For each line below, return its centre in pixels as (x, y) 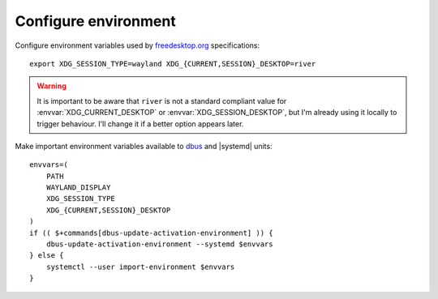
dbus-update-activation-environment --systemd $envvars (159, 244)
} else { (47, 256)
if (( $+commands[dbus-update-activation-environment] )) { (151, 233)
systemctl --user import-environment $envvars (140, 267)
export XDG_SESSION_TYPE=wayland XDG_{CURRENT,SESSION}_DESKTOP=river (173, 64)
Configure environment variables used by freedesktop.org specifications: (137, 45)
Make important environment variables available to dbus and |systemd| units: (144, 146)
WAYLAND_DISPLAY (78, 188)
